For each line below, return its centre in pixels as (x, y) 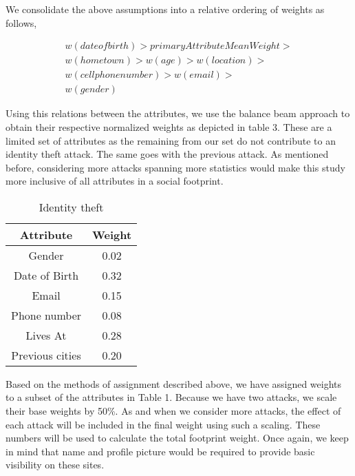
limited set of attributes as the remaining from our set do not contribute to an (171, 140)
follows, (21, 22)
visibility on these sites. (55, 465)
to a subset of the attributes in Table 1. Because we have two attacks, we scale (171, 397)
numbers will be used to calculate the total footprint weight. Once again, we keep (177, 438)
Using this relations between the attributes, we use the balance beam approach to (178, 113)
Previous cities (46, 355)
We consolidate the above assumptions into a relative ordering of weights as (165, 9)
